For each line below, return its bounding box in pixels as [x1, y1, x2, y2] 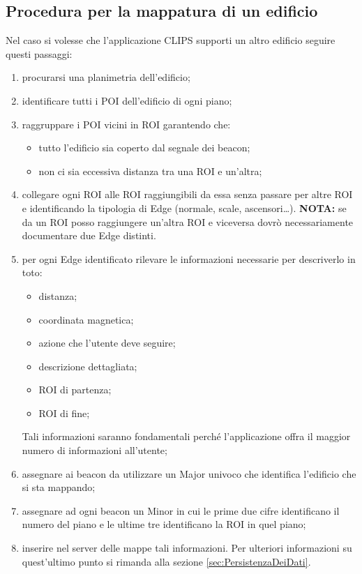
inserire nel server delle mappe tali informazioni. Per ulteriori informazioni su [22, 541, 352, 555]
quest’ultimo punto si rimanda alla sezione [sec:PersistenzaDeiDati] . [22, 554, 311, 568]
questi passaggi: [6, 46, 73, 61]
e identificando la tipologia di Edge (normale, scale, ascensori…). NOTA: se [22, 200, 347, 215]
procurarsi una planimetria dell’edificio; [22, 70, 190, 84]
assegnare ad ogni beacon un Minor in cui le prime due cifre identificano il [22, 503, 340, 518]
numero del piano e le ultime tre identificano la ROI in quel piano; [22, 517, 306, 531]
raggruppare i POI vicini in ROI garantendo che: [22, 116, 231, 131]
